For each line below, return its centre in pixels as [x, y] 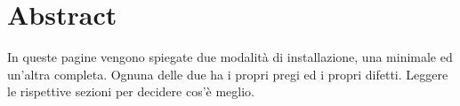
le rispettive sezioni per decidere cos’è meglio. [131, 91]
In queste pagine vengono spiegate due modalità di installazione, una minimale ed [230, 57]
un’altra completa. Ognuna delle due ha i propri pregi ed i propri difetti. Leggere [228, 74]
